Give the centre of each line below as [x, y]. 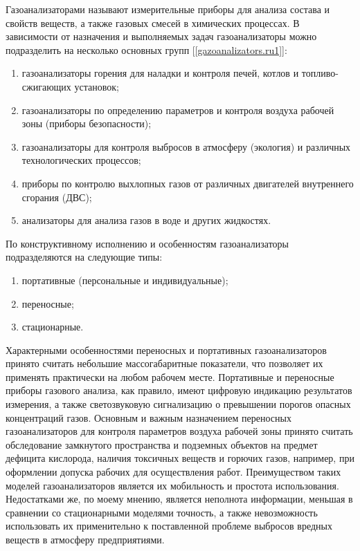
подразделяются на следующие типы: [84, 257]
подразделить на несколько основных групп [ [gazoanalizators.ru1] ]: [146, 49]
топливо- [320, 73]
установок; [97, 86]
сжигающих [46, 86]
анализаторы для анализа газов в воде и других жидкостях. [146, 220]
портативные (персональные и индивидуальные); [125, 280]
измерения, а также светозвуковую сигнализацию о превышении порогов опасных [178, 404]
